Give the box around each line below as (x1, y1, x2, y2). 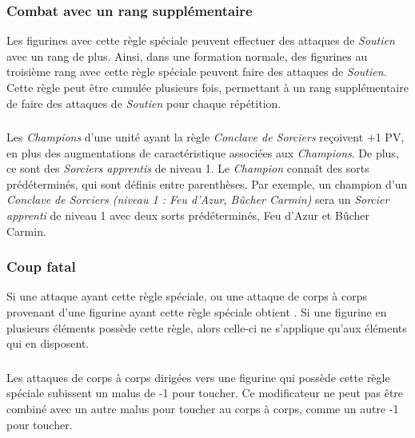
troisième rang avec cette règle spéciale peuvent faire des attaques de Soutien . (6, 63, 387, 80)
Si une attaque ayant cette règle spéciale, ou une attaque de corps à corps (6, 288, 368, 305)
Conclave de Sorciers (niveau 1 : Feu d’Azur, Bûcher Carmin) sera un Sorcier (6, 191, 389, 208)
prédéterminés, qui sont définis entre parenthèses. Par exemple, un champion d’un (6, 175, 408, 192)
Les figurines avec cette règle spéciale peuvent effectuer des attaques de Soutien (6, 32, 395, 49)
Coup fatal (6, 257, 76, 277)
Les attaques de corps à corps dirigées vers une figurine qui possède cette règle (6, 368, 390, 385)
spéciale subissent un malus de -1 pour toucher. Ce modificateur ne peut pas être (6, 384, 404, 401)
